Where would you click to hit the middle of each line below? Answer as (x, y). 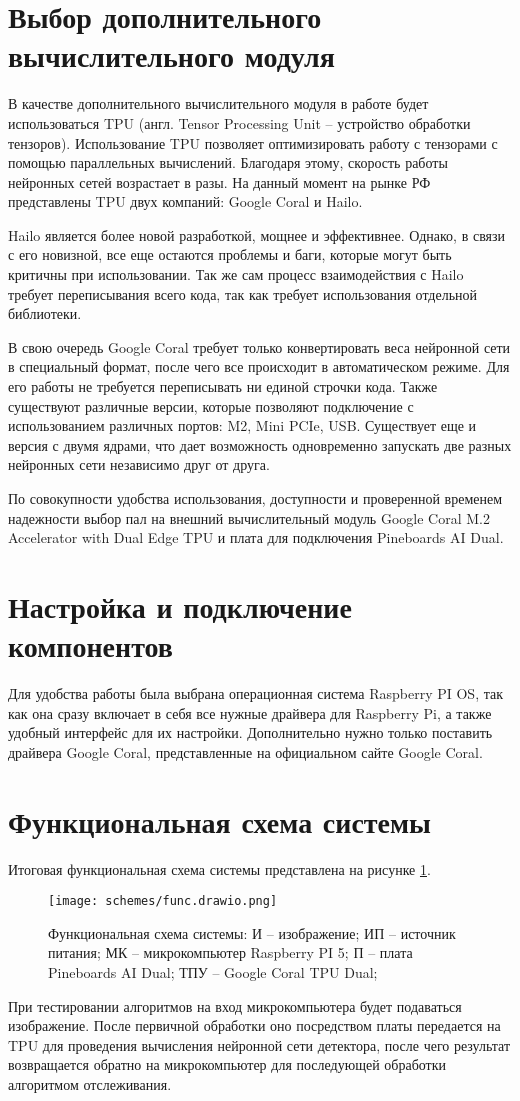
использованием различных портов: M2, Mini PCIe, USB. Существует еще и (242, 425)
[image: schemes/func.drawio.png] (163, 901)
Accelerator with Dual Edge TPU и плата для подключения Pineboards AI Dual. (256, 537)
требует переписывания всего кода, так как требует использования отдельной (243, 293)
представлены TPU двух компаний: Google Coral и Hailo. (185, 201)
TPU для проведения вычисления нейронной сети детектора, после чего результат (259, 1044)
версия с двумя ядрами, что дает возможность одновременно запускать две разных (260, 444)
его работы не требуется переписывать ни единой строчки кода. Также (223, 386)
